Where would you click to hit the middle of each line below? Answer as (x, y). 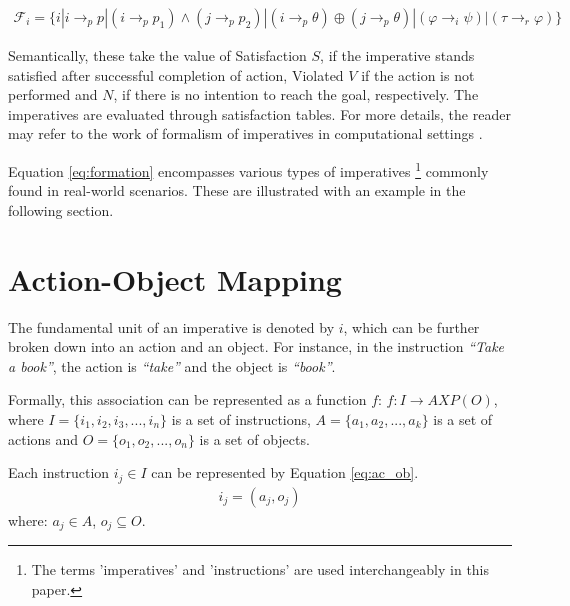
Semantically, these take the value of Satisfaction (157, 55)
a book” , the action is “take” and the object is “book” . (172, 365)
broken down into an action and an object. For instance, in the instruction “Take (256, 346)
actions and (43, 438)
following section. (61, 209)
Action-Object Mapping (175, 278)
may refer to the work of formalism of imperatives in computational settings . (245, 133)
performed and (53, 94)
